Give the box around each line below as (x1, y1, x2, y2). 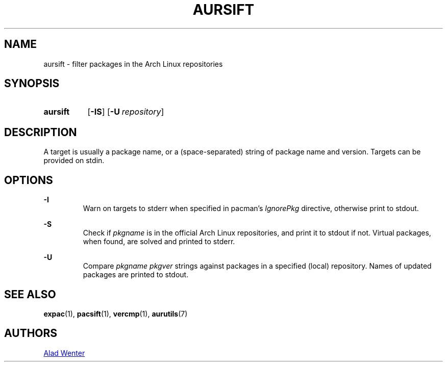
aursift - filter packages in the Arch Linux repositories (43, 59, 223, 68)
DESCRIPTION (4, 125, 77, 139)
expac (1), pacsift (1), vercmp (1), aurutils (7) (43, 309, 188, 318)
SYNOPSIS (4, 77, 60, 90)
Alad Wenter (43, 348, 85, 357)
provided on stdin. (43, 156, 105, 165)
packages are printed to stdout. (83, 270, 189, 279)
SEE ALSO (4, 287, 56, 301)
